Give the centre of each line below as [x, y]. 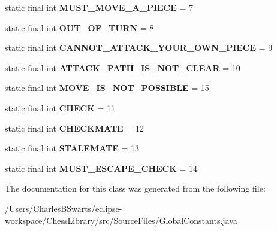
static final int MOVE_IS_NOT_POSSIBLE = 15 [107, 88]
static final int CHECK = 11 [60, 107]
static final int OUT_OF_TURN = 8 [79, 27]
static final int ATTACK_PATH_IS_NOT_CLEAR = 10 [123, 67]
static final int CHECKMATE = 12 [74, 128]
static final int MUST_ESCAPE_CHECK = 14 [101, 168]
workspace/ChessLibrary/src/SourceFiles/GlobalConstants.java [121, 220]
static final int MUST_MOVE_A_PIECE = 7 [99, 7]
